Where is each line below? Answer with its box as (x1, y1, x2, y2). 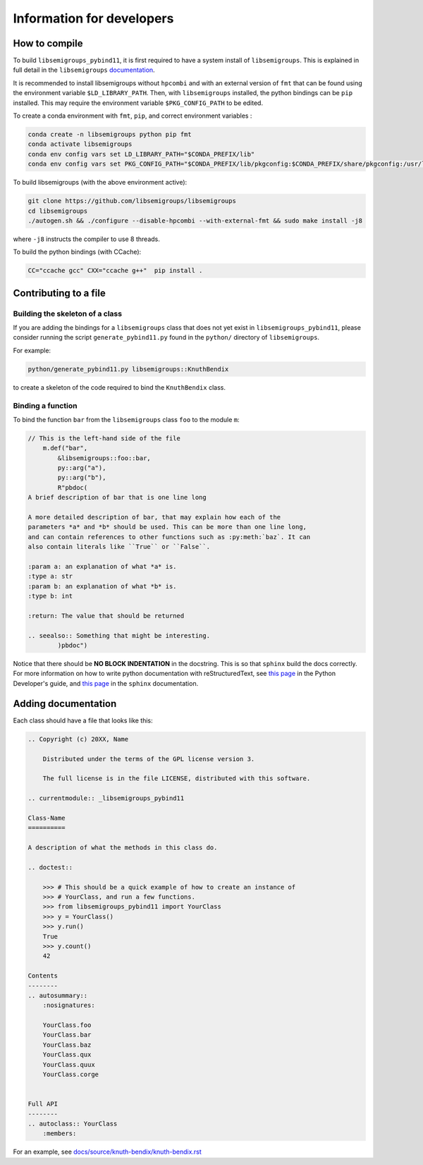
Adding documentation (13, 698, 117, 710)
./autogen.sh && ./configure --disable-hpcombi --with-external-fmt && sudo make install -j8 (27, 216, 363, 225)
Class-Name (27, 814, 66, 822)
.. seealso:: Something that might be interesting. (27, 631, 211, 639)
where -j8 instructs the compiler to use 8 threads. (13, 235, 160, 243)
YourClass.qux (42, 1051, 92, 1059)
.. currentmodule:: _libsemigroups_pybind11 (27, 794, 185, 803)
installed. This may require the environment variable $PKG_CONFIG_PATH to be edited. (13, 99, 264, 107)
